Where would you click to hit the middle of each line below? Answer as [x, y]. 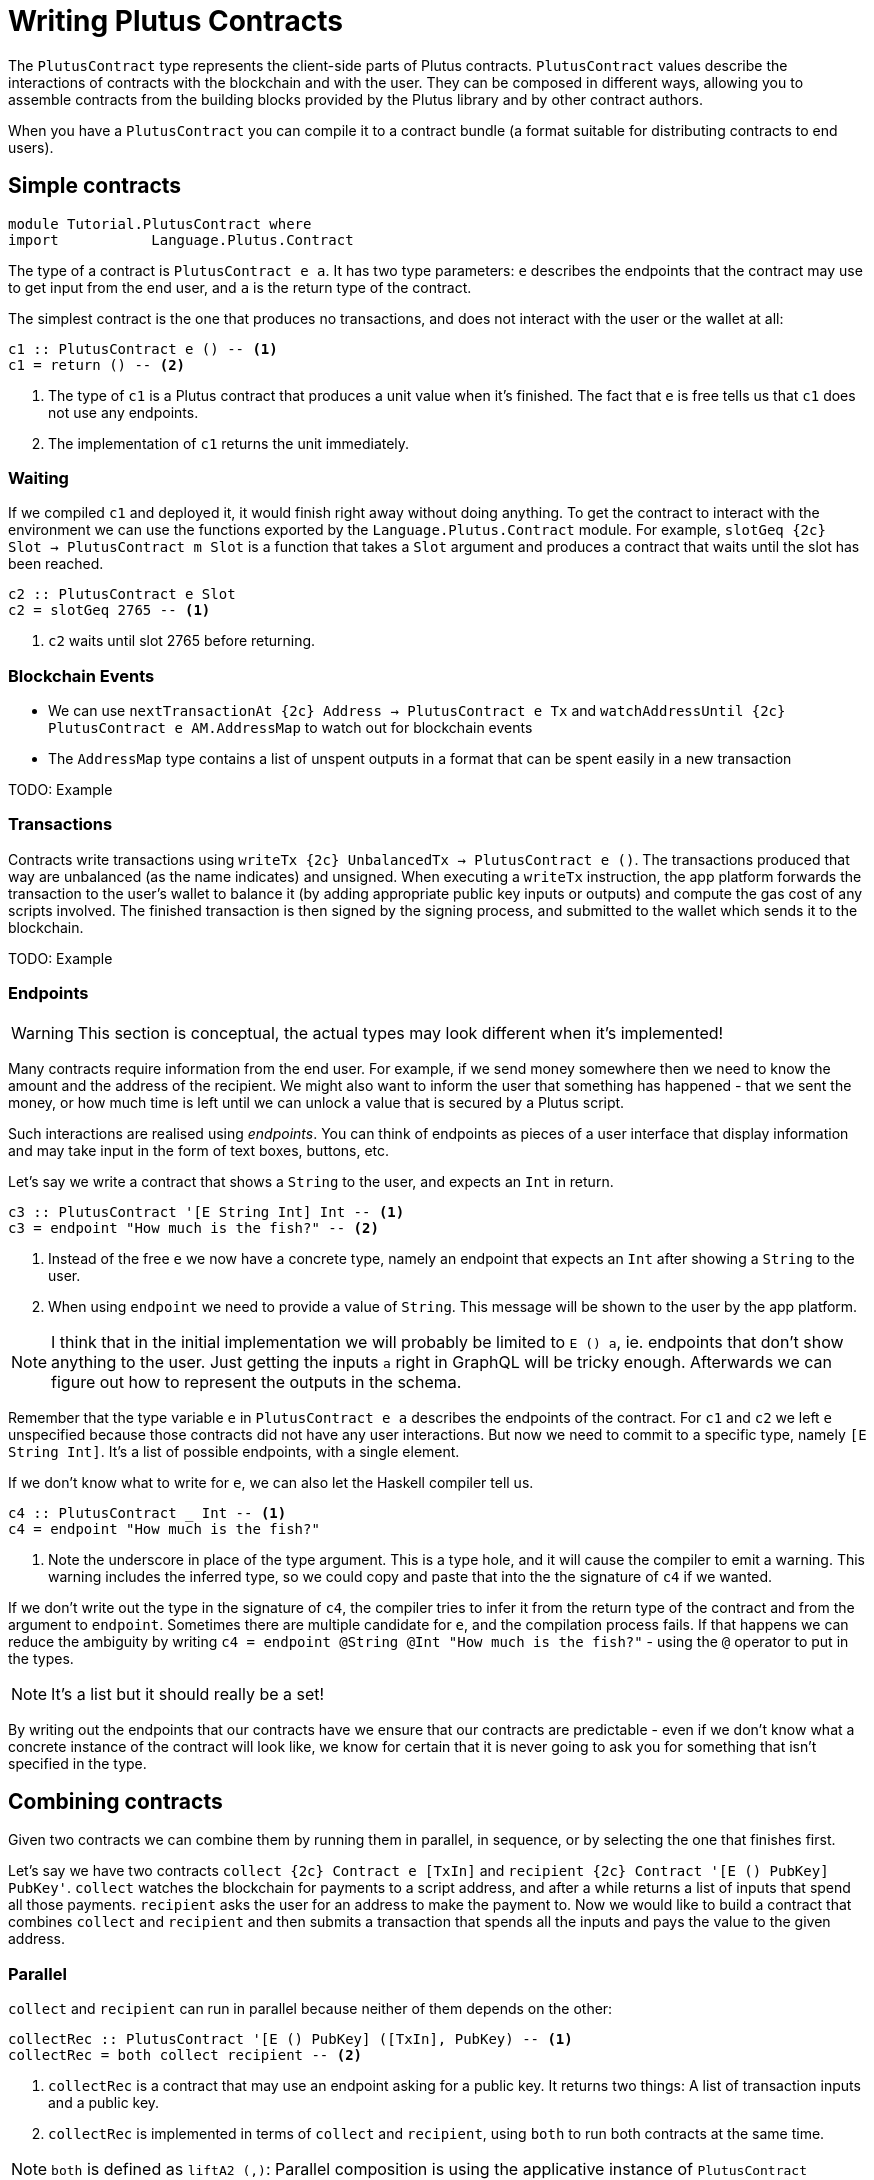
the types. [41, 1658]
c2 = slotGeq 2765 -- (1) [109, 610]
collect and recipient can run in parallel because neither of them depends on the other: [310, 2009]
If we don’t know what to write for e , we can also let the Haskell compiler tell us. [271, 1482]
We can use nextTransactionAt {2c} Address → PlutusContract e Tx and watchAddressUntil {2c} [417, 711]
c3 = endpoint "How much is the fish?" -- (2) [193, 1227]
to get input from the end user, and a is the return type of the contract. [240, 287]
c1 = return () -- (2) [97, 364]
